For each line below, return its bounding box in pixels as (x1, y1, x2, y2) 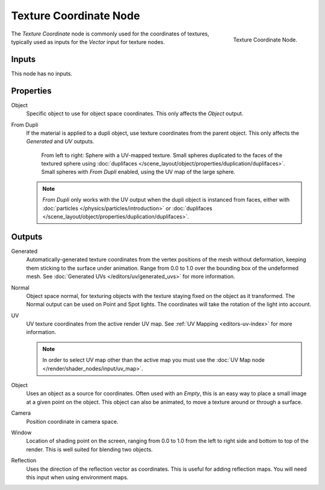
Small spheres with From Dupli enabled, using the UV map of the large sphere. (41, 169, 236, 176)
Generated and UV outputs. (26, 138, 94, 145)
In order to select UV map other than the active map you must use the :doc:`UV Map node (42, 356, 265, 364)
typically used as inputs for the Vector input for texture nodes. (11, 38, 166, 45)
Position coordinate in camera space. (26, 418, 119, 425)
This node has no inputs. (11, 70, 72, 77)
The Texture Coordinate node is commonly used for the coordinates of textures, (11, 30, 209, 37)
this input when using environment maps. (26, 473, 129, 481)
